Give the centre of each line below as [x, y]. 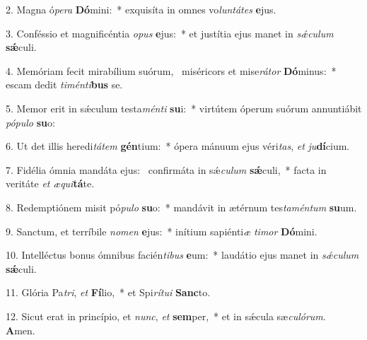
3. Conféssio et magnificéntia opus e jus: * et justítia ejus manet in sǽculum [170, 33]
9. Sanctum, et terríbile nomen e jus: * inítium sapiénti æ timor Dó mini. [162, 231]
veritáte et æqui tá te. [50, 183]
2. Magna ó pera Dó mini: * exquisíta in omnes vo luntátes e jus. [141, 9]
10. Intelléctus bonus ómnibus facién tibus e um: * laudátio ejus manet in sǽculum [182, 255]
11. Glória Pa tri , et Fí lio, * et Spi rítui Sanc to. [108, 292]
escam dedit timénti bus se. [64, 84]
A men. [21, 330]
